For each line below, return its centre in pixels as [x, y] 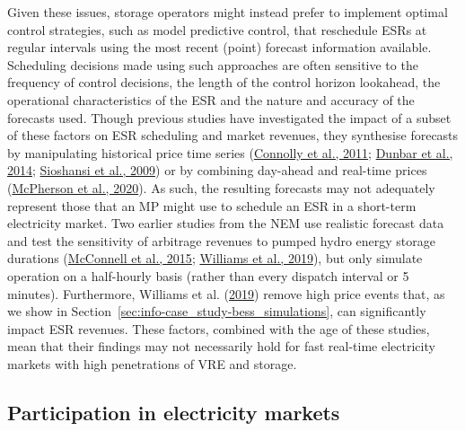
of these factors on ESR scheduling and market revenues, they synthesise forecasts [233, 135]
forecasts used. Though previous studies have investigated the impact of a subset [229, 117]
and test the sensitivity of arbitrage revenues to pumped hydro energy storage [222, 240]
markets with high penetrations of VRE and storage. [152, 363]
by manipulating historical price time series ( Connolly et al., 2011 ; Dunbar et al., [230, 152]
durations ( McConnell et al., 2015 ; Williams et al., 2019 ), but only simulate [215, 258]
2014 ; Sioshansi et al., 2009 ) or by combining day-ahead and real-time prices [217, 170]
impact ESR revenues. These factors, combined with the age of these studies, [219, 328]
